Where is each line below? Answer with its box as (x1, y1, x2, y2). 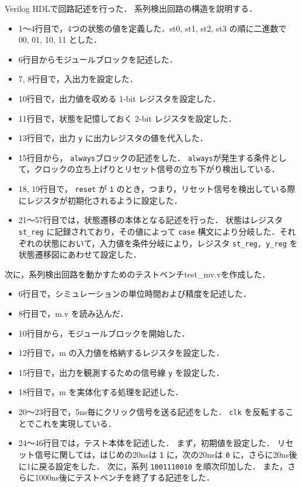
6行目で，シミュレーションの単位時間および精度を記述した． (18, 287, 251, 300)
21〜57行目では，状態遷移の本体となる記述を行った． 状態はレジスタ (18, 214, 283, 226)
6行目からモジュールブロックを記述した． (18, 53, 178, 65)
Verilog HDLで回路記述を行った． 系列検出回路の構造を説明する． (5, 2, 258, 14)
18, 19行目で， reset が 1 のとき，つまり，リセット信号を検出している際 (18, 183, 296, 195)
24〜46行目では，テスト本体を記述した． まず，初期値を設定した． (18, 437, 275, 449)
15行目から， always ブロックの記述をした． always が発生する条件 (18, 151, 270, 163)
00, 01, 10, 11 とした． (18, 33, 102, 46)
